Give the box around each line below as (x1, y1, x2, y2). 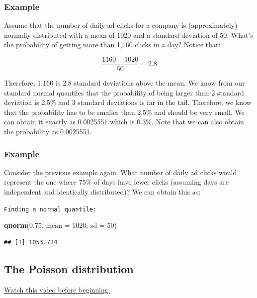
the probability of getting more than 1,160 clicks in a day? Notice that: (4, 39, 221, 50)
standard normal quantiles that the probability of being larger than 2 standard (4, 87, 244, 98)
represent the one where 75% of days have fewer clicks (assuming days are (4, 177, 229, 187)
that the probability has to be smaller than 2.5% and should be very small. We (4, 106, 245, 117)
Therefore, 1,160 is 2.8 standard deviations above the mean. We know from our (4, 78, 245, 88)
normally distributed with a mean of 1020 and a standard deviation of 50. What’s (4, 29, 253, 40)
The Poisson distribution (4, 261, 134, 276)
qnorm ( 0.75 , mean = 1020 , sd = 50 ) (4, 220, 117, 230)
